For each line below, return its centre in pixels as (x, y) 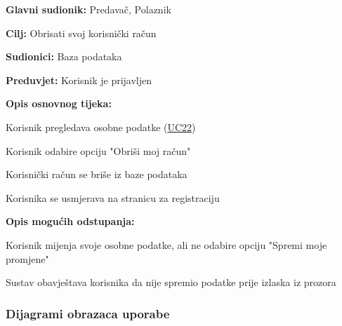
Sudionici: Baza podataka (64, 56)
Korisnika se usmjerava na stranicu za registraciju (113, 197)
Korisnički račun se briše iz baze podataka (97, 174)
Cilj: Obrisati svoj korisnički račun (81, 33)
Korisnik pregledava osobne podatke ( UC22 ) (101, 127)
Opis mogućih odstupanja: (70, 221)
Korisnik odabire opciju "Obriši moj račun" (98, 150)
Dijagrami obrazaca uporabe (88, 313)
